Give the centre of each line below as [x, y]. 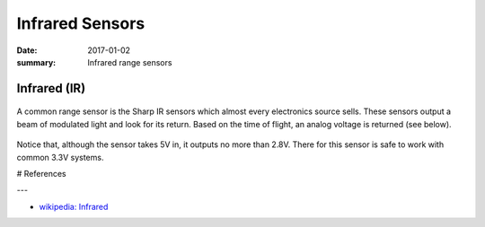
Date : [27, 50]
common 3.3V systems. [60, 157]
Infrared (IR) [51, 88]
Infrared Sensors [81, 23]
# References [41, 173]
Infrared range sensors [130, 62]
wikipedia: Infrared [74, 206]
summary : [36, 62]
